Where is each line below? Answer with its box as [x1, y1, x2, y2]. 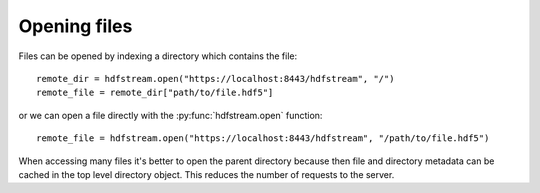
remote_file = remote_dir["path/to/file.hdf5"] [36, 87, 274, 99]
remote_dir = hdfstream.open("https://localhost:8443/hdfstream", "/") [36, 73, 395, 84]
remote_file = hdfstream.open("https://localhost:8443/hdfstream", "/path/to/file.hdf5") [36, 133, 490, 144]
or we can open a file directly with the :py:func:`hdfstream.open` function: [18, 109, 323, 121]
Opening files [18, 15, 133, 37]
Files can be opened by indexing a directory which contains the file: [18, 50, 298, 62]
